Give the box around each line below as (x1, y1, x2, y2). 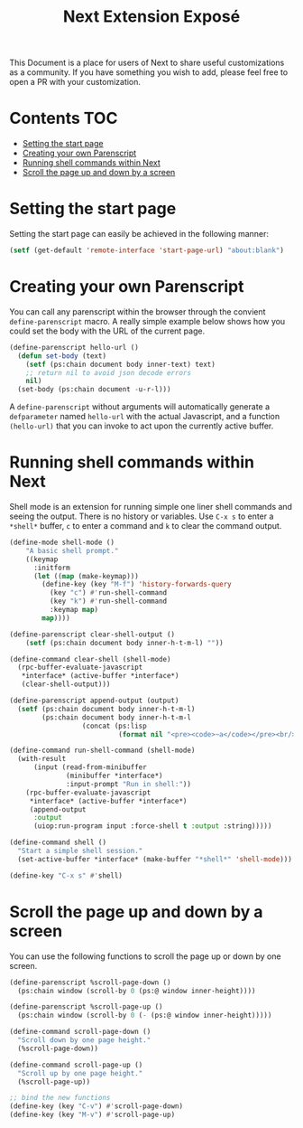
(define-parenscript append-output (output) (9, 696, 179, 706)
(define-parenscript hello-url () (9, 343, 140, 352)
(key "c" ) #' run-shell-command (49, 588, 168, 597)
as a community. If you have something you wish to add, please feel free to (9, 67, 289, 78)
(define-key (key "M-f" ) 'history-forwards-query (41, 580, 232, 589)
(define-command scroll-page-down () (9, 1028, 151, 1037)
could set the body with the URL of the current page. (9, 325, 206, 336)
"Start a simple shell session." (17, 847, 143, 856)
